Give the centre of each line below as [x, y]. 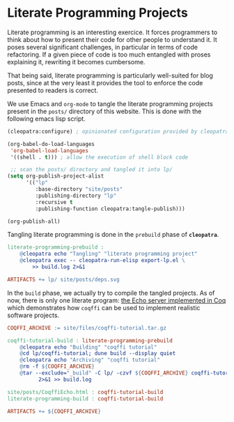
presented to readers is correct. [53, 90]
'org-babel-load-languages [49, 151]
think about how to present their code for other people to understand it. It [112, 39]
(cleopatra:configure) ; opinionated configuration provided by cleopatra [118, 131]
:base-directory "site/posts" [79, 189]
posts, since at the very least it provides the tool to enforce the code [105, 82]
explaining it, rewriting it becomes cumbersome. [76, 61]
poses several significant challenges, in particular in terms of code [103, 47]
